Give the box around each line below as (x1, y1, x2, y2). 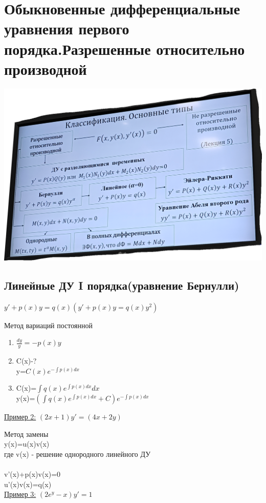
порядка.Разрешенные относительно (4, 38, 245, 59)
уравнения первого (4, 18, 129, 39)
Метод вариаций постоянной (4, 319, 93, 330)
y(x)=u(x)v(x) (4, 438, 50, 449)
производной (4, 58, 87, 79)
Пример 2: (4, 411, 36, 422)
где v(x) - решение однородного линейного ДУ (4, 449, 151, 459)
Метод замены (4, 428, 49, 439)
